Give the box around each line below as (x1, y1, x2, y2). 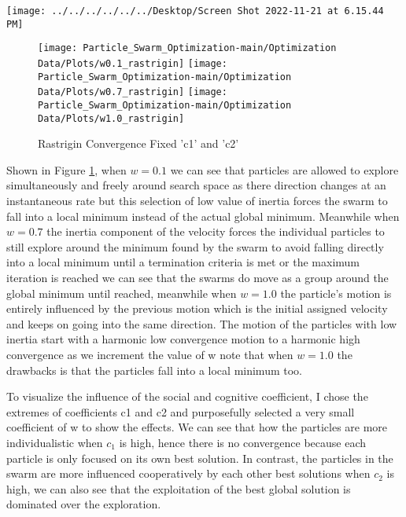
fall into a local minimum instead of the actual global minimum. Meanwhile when (6, 207, 400, 224)
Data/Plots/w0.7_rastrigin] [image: (38, 86, 227, 98)
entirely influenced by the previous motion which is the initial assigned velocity (6, 300, 388, 317)
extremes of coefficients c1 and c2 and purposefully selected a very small (6, 403, 355, 420)
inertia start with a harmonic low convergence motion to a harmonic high (6, 331, 360, 347)
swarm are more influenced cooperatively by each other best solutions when (6, 465, 371, 482)
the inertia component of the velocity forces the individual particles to (46, 223, 385, 240)
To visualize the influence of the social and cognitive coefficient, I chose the (6, 388, 368, 405)
